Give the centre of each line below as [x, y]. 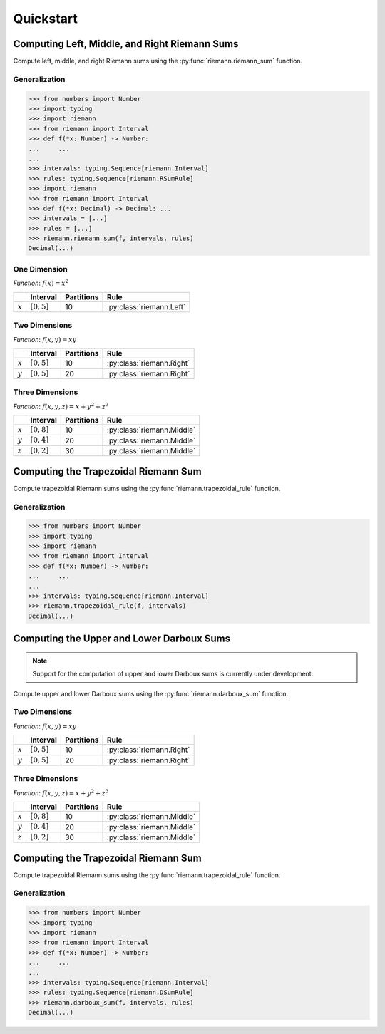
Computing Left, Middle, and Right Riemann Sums [126, 44]
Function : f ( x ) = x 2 [41, 283]
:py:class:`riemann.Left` [147, 306]
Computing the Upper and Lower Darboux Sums [122, 639]
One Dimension [40, 269]
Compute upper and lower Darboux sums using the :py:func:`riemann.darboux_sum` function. [151, 693]
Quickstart [46, 19]
